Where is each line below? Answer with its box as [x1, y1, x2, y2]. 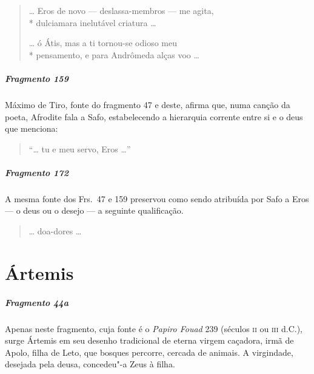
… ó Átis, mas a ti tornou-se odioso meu [28, 36, 177, 49]
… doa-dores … [28, 225, 82, 237]
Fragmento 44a [5, 296, 68, 308]
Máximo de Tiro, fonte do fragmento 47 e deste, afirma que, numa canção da [5, 98, 290, 110]
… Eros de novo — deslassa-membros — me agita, [28, 4, 214, 16]
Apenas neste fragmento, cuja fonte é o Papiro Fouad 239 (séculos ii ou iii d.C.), [5, 322, 303, 335]
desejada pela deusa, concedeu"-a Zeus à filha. [5, 358, 175, 370]
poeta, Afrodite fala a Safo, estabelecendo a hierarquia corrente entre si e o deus [5, 110, 303, 123]
